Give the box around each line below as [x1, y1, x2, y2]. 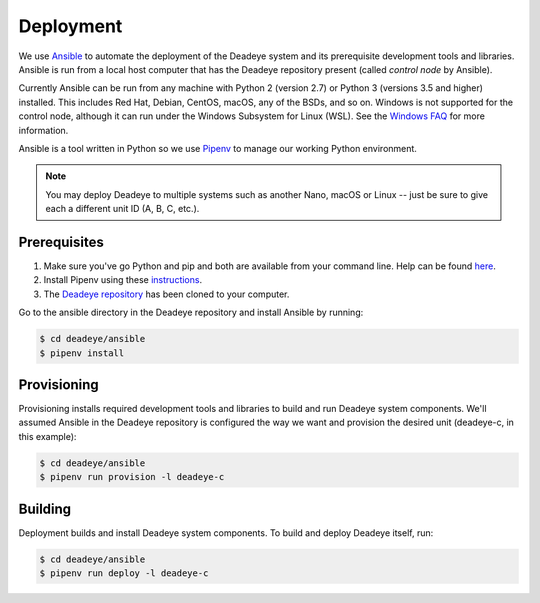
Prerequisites [18, 233, 104, 250]
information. [18, 124, 69, 136]
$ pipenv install [39, 347, 125, 359]
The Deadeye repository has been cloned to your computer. [43, 288, 290, 300]
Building [18, 500, 72, 517]
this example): [18, 430, 77, 442]
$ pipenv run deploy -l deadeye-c [39, 568, 209, 579]
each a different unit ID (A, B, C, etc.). [45, 203, 200, 215]
